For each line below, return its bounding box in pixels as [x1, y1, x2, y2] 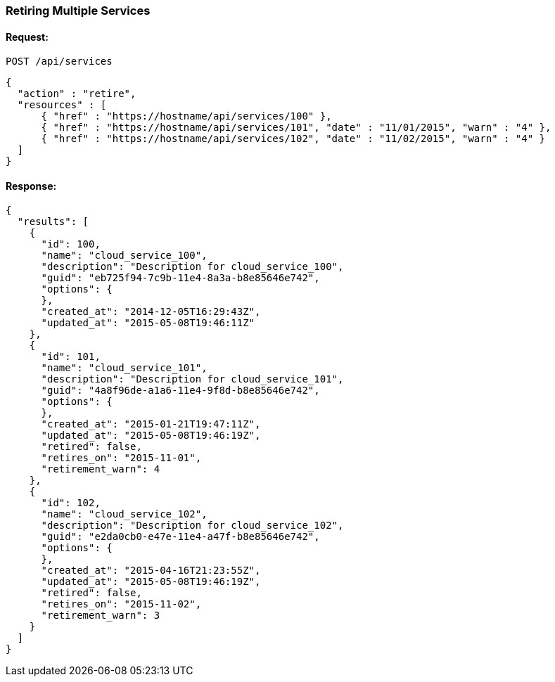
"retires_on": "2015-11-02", [41, 598, 202, 610]
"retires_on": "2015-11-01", [41, 452, 202, 464]
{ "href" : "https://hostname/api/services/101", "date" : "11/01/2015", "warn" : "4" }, [41, 122, 551, 134]
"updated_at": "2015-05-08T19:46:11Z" [41, 317, 255, 329]
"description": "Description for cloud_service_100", [41, 261, 344, 273]
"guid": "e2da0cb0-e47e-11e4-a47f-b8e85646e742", [41, 531, 320, 543]
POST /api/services [6, 56, 113, 67]
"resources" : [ [17, 99, 107, 111]
